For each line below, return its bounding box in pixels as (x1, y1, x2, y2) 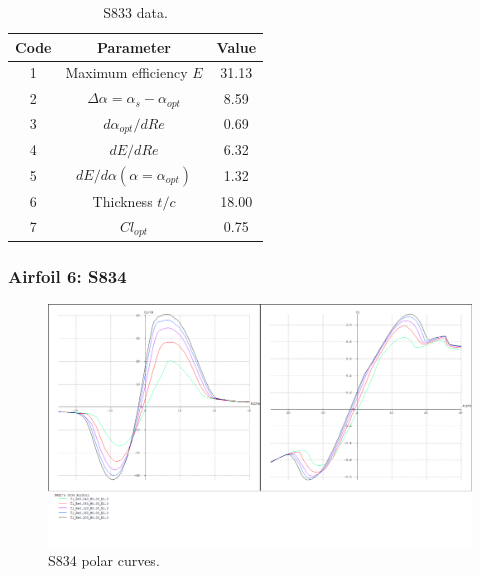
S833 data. (103, 2, 168, 22)
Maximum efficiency (65, 62, 188, 83)
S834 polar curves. (48, 549, 160, 570)
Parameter (97, 36, 171, 57)
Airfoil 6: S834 (8, 263, 127, 288)
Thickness (92, 190, 153, 211)
